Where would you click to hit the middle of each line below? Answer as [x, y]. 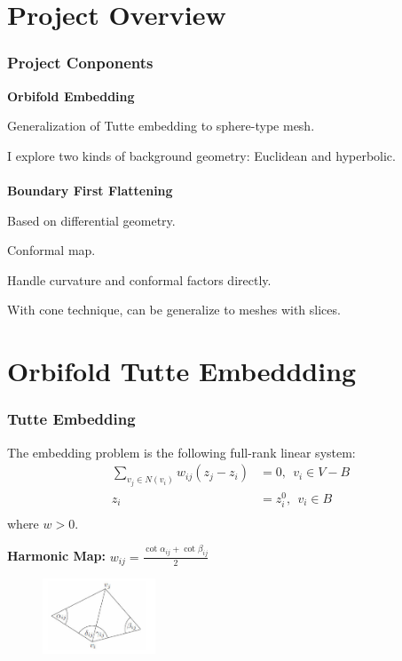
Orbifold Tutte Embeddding [182, 371]
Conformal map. [51, 250]
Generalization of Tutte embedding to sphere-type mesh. [161, 126]
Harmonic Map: [56, 556]
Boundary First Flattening [90, 190]
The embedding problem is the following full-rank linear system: [181, 452]
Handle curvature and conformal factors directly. [139, 279]
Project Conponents [80, 63]
